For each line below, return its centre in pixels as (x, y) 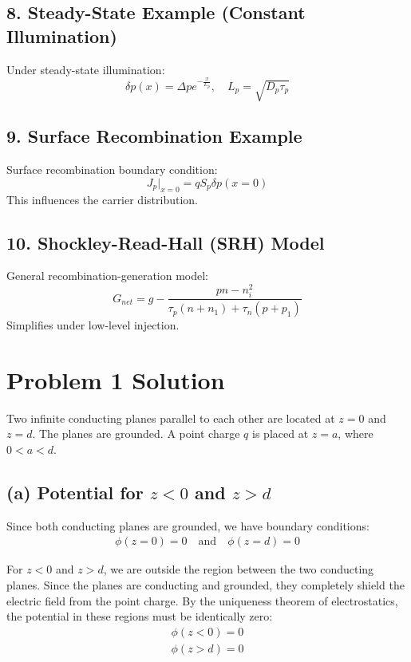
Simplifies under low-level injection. (93, 325)
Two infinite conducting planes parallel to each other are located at (171, 418)
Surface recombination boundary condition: (112, 169)
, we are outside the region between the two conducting (239, 569)
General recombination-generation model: (108, 276)
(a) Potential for (75, 493)
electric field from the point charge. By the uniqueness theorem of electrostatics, (202, 600)
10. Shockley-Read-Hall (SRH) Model (166, 242)
